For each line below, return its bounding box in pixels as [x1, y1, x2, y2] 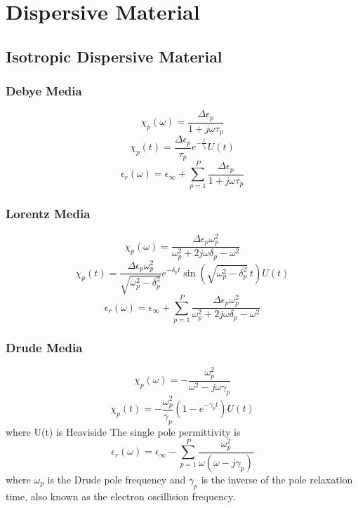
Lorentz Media [6, 205, 91, 222]
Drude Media [6, 338, 83, 356]
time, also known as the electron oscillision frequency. [6, 488, 236, 503]
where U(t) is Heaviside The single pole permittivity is [6, 424, 241, 439]
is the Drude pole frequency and [47, 472, 186, 486]
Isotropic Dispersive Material [6, 45, 223, 67]
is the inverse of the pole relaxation [201, 472, 353, 486]
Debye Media [6, 82, 82, 100]
